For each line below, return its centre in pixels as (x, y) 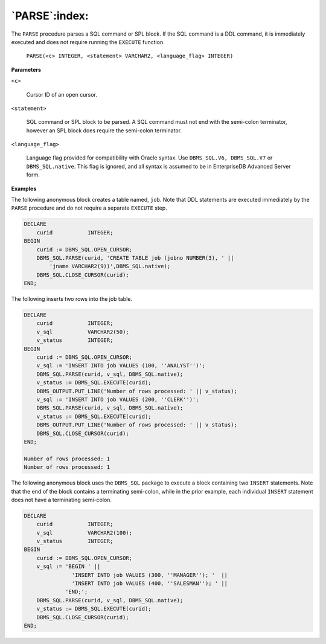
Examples (24, 188)
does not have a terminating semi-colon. (61, 500)
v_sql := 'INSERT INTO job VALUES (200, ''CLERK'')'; (118, 400)
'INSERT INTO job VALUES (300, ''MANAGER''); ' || (150, 575)
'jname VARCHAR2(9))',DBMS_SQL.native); (110, 266)
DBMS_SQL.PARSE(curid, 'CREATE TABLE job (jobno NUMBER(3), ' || (135, 258)
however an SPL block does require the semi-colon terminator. (104, 130)
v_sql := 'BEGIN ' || (69, 567)
